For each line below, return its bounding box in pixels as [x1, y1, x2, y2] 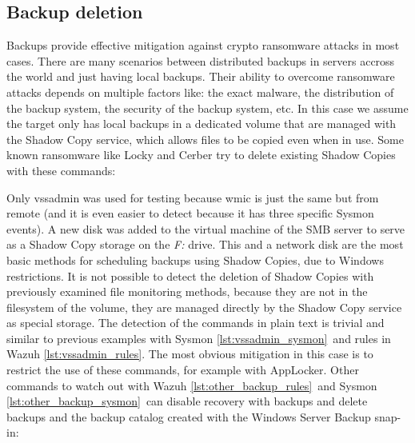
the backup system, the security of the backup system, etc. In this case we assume [6, 99, 409, 116]
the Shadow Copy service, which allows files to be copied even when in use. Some [6, 130, 404, 147]
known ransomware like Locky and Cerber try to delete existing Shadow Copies [6, 146, 396, 163]
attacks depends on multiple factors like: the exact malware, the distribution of [6, 83, 394, 100]
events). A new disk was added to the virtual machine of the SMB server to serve [6, 220, 405, 237]
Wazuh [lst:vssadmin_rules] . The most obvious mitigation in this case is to [6, 345, 373, 362]
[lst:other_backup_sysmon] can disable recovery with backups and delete [6, 393, 368, 409]
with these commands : [6, 162, 116, 178]
